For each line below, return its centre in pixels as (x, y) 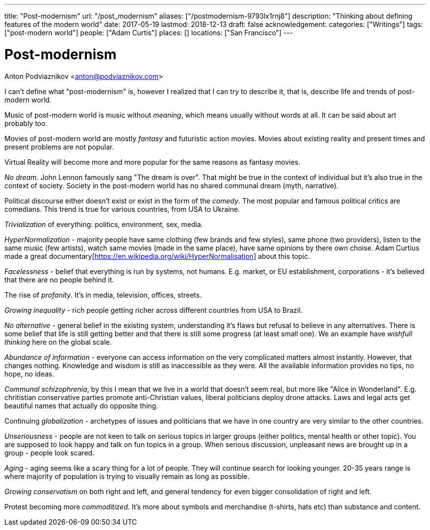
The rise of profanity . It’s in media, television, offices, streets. (103, 295)
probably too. (26, 123)
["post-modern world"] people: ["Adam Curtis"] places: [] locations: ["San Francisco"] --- (149, 33)
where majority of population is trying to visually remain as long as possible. (127, 476)
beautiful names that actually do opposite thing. (81, 405)
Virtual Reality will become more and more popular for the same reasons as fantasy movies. (152, 162)
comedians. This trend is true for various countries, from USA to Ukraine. (122, 209)
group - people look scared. (50, 453)
